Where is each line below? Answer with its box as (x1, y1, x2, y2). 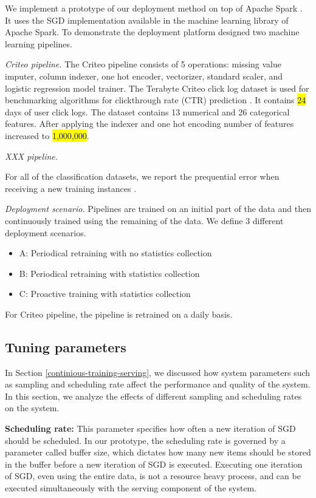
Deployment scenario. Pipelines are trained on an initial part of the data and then (5, 202, 311, 215)
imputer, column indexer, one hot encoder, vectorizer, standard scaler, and (5, 69, 283, 82)
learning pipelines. (5, 37, 72, 50)
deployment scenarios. (5, 226, 86, 239)
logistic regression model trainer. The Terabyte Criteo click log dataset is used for (5, 81, 309, 94)
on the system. (5, 401, 60, 414)
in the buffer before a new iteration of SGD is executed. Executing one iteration (5, 457, 303, 470)
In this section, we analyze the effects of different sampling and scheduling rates (5, 389, 302, 402)
